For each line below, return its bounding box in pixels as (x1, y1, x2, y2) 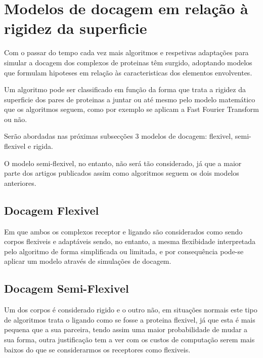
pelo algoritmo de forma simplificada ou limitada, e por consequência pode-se (4, 246, 244, 256)
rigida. (33, 141, 53, 151)
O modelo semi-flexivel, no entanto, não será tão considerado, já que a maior (4, 157, 242, 168)
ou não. (4, 113, 27, 124)
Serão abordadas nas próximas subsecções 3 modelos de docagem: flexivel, (4, 131, 233, 141)
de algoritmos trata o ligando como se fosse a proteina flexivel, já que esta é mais (4, 314, 255, 325)
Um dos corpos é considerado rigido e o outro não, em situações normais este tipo (4, 304, 257, 315)
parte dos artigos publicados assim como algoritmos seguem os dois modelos (4, 168, 239, 178)
